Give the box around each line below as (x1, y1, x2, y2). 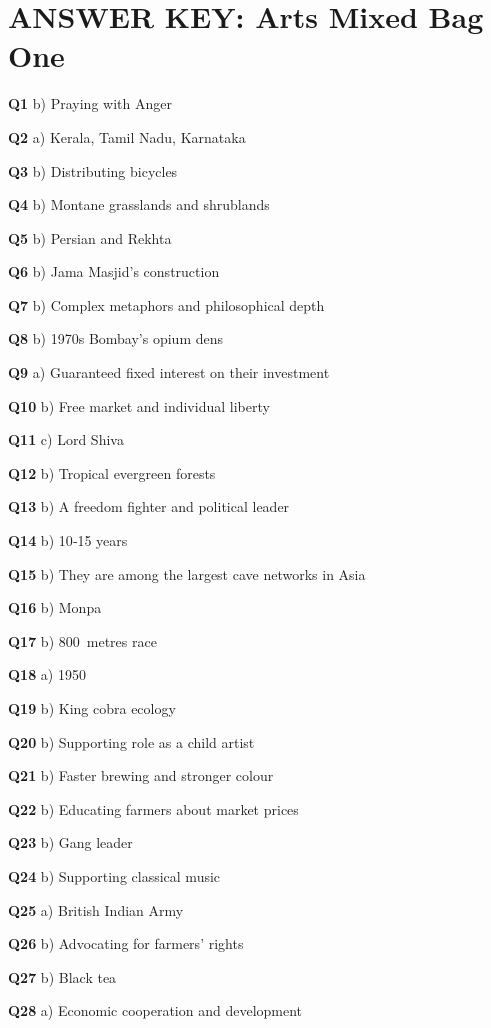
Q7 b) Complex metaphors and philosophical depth (8, 294, 325, 315)
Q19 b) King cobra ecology (8, 698, 176, 718)
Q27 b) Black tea (8, 966, 117, 987)
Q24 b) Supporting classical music (8, 865, 221, 886)
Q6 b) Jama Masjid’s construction (8, 261, 220, 282)
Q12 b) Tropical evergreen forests (8, 462, 216, 483)
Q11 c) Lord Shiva (8, 429, 124, 450)
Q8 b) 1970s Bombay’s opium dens (8, 328, 224, 349)
